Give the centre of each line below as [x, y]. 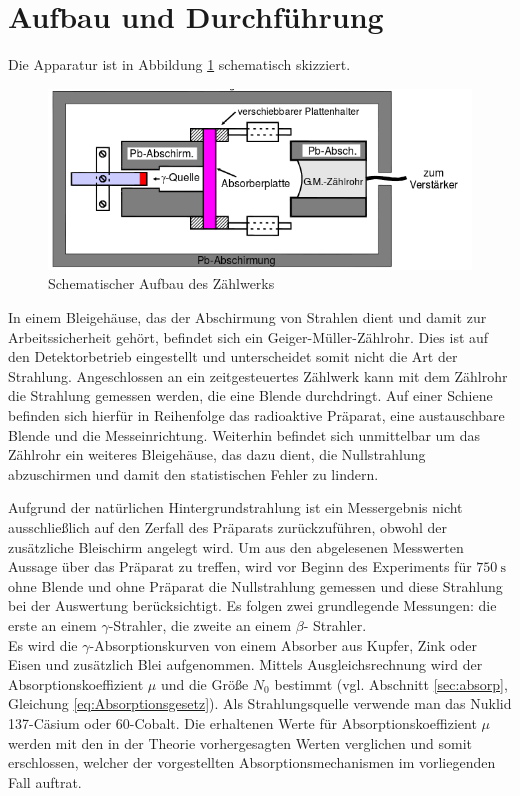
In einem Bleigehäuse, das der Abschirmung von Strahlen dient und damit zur [247, 317]
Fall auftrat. [45, 781]
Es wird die [43, 644]
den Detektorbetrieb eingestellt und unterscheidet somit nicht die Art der [233, 356]
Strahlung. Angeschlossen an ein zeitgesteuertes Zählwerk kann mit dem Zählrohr [258, 375]
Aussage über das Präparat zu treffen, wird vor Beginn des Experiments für [240, 566]
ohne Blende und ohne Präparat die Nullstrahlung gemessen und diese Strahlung [255, 585]
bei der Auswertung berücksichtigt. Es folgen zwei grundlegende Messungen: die [252, 605]
